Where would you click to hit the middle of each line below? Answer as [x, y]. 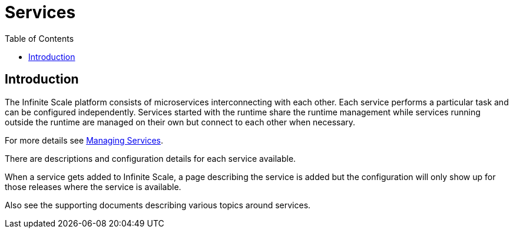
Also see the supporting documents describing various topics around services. [158, 205]
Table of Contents [39, 38]
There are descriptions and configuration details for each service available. [150, 158]
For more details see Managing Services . [84, 140]
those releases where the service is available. [93, 187]
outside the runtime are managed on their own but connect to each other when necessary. [180, 122]
